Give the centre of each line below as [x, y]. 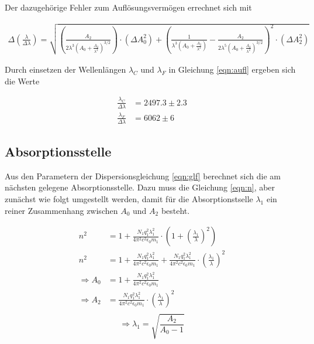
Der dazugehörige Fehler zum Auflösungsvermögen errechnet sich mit [128, 7]
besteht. [175, 210]
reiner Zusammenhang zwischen [61, 210]
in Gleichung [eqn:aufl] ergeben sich [232, 69]
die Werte [22, 81]
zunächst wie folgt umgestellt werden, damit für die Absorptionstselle [129, 199]
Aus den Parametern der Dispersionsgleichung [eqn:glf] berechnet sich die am [143, 176]
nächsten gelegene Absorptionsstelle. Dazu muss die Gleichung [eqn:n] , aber [140, 187]
